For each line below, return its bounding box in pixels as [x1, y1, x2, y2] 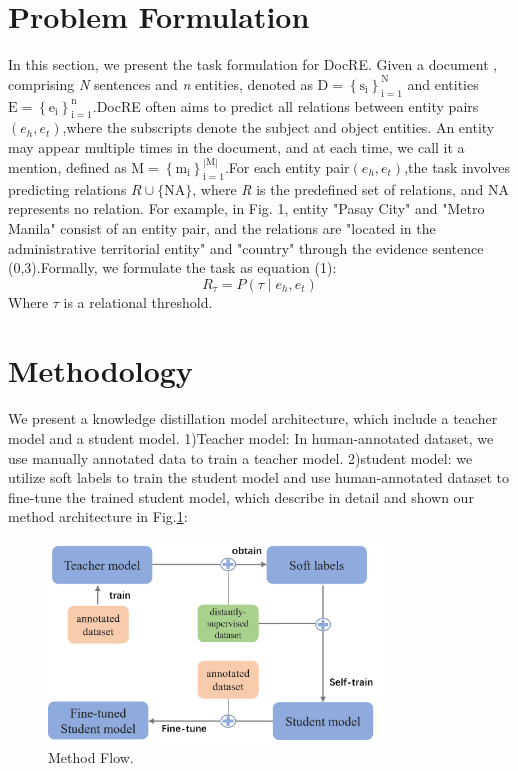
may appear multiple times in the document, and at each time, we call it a [8, 136, 465, 157]
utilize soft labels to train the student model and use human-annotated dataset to [8, 467, 509, 488]
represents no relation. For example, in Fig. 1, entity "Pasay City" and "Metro [8, 198, 485, 219]
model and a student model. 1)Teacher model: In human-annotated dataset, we [8, 428, 494, 449]
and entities [407, 73, 479, 94]
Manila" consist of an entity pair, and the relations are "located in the [8, 217, 436, 238]
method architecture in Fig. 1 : [8, 506, 188, 527]
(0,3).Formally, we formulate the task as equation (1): [8, 257, 337, 278]
